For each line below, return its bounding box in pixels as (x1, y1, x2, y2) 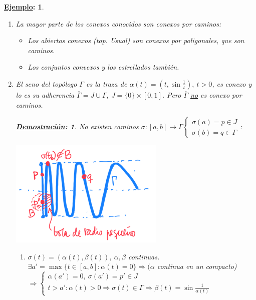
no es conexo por (190, 89, 242, 100)
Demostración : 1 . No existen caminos (16, 121, 139, 132)
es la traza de (86, 78, 127, 89)
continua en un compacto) (157, 261, 237, 271)
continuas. (128, 251, 160, 261)
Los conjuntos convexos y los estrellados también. (28, 62, 179, 72)
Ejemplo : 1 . (4, 2, 44, 12)
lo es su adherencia (16, 89, 75, 100)
